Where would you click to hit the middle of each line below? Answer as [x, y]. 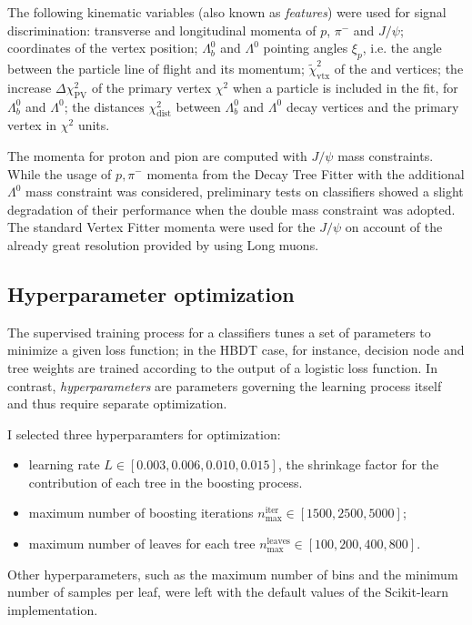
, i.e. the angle [402, 48]
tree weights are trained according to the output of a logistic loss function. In [222, 367]
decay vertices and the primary [372, 106]
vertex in [32, 125]
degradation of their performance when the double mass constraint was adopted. [231, 209]
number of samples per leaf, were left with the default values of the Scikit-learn [228, 592]
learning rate [64, 464]
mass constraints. [386, 155]
